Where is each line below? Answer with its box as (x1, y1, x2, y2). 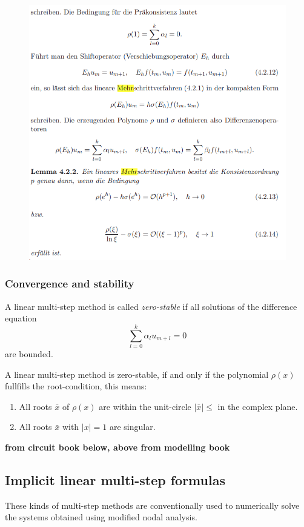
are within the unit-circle (99, 400, 191, 412)
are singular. (109, 420, 156, 433)
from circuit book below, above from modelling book (5, 440, 230, 453)
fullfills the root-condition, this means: (5, 380, 147, 392)
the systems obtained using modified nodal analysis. (5, 511, 197, 523)
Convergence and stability (5, 276, 134, 291)
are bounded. (5, 347, 53, 360)
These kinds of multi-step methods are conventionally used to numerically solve (5, 498, 300, 511)
